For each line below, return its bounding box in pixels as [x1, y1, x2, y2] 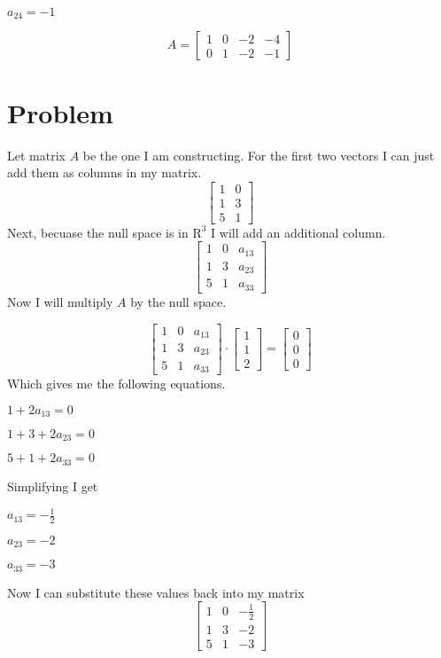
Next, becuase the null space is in [7, 223, 189, 241]
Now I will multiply [7, 292, 113, 310]
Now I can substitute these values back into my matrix [7, 583, 305, 601]
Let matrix [7, 145, 66, 164]
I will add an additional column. [211, 223, 386, 241]
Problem [7, 94, 113, 130]
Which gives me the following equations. [7, 373, 226, 392]
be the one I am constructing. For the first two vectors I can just [82, 145, 435, 164]
